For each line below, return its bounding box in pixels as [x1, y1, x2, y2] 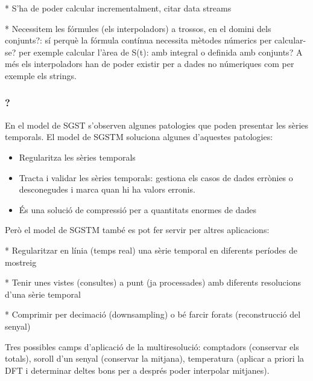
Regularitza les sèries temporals [19, 150, 136, 163]
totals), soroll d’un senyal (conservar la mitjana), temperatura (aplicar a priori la [5, 352, 305, 365]
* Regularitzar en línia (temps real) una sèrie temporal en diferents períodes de [5, 243, 297, 256]
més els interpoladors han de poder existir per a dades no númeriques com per [5, 57, 294, 70]
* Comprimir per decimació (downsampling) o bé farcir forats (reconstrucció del [5, 308, 301, 321]
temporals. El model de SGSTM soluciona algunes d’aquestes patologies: [5, 130, 273, 143]
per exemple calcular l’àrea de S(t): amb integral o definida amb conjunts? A [19, 45, 303, 58]
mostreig [5, 255, 37, 268]
